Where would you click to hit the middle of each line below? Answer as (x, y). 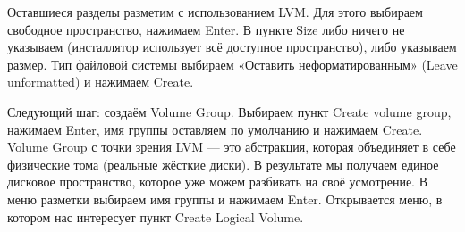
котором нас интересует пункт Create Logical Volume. (156, 216)
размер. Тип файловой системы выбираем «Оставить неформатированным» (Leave (232, 64)
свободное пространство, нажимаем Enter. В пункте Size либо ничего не (206, 29)
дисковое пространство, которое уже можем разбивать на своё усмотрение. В (217, 182)
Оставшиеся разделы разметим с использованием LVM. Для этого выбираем (215, 12)
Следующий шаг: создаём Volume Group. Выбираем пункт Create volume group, (229, 111)
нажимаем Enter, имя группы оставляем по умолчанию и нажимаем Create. (215, 129)
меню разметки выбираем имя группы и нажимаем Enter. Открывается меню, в (225, 199)
